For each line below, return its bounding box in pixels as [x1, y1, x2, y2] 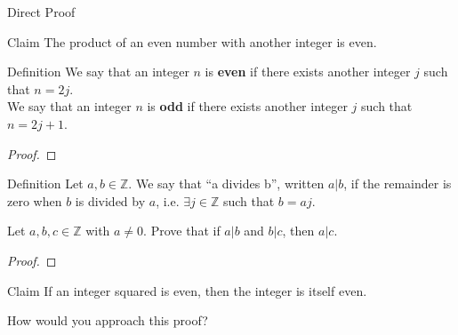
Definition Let [7, 174, 84, 193]
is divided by [75, 191, 146, 210]
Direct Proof [7, 3, 76, 20]
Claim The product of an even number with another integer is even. [7, 32, 377, 51]
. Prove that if [143, 221, 221, 240]
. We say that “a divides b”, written [128, 174, 325, 193]
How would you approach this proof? [7, 311, 208, 330]
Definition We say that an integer [7, 62, 189, 81]
